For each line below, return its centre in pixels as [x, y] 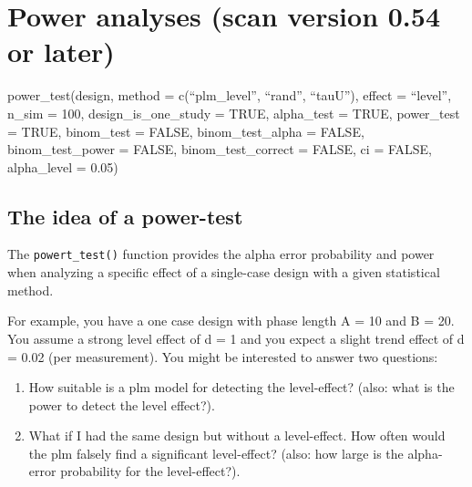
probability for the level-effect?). [150, 471]
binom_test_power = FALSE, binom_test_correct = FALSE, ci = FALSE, [220, 149]
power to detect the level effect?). [122, 404]
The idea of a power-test [125, 216]
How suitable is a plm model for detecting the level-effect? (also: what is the [241, 387]
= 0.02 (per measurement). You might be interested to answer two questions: [223, 356]
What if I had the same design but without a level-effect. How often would [237, 435]
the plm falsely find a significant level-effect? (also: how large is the [216, 453]
